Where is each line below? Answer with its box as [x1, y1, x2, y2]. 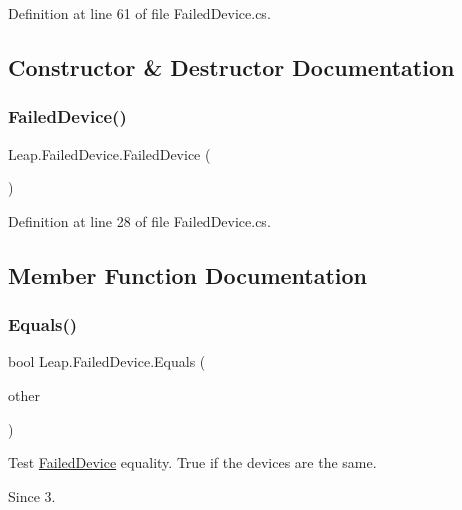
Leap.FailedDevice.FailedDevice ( [8, 143, 211, 164]
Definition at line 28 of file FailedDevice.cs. [8, 210, 271, 231]
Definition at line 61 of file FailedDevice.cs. [8, 3, 271, 23]
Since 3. [8, 485, 56, 506]
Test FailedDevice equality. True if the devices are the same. [8, 452, 377, 473]
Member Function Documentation [8, 259, 368, 290]
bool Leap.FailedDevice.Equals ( [8, 351, 206, 372]
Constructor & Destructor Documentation [8, 51, 455, 82]
